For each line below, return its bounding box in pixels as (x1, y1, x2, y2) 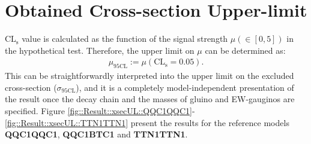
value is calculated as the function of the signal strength (22, 32, 228, 45)
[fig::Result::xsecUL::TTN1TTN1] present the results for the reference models (5, 116, 289, 128)
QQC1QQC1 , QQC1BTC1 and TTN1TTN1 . (5, 128, 188, 140)
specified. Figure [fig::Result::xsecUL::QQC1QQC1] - (5, 104, 195, 117)
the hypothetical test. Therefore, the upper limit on (5, 44, 195, 56)
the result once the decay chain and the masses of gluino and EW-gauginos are (5, 93, 295, 105)
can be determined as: (205, 44, 286, 56)
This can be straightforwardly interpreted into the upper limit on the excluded (5, 69, 294, 82)
